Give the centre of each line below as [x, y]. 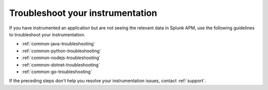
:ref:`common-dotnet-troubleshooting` [61, 65]
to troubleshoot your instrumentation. [47, 34]
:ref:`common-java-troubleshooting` [58, 44]
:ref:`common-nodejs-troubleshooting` [61, 58]
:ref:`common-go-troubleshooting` [57, 72]
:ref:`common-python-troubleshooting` [61, 51]
